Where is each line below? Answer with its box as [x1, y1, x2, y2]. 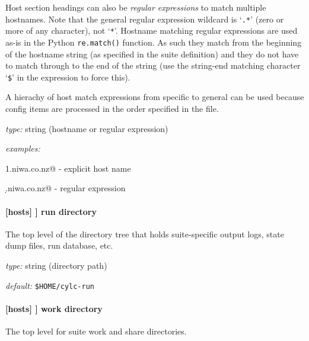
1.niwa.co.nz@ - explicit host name [5, 162, 131, 174]
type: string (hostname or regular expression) [5, 122, 168, 134]
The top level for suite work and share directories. [5, 325, 187, 337]
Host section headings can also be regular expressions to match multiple [5, 1, 266, 13]
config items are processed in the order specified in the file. [5, 102, 219, 114]
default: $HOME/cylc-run [5, 279, 95, 291]
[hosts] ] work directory [5, 302, 103, 314]
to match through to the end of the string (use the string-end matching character [5, 59, 301, 72]
